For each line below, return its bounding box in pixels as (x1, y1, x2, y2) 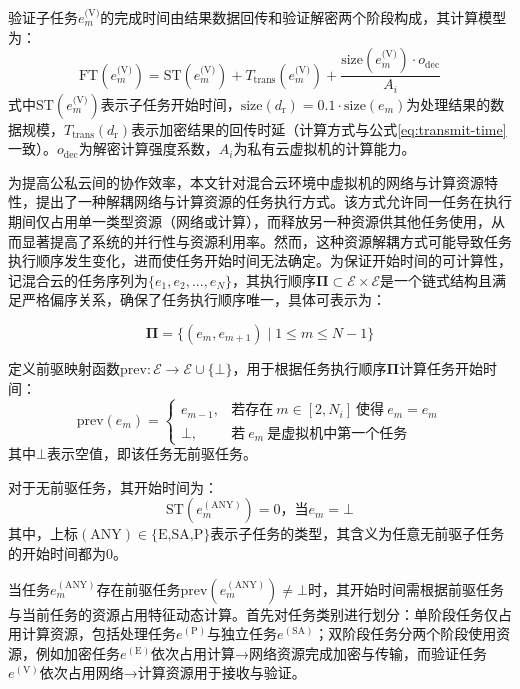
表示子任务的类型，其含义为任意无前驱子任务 (210, 523, 505, 544)
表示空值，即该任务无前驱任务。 (46, 443, 257, 464)
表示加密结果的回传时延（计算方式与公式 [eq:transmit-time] (131, 118, 507, 139)
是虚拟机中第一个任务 (267, 426, 408, 441)
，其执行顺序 (232, 269, 317, 290)
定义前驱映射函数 (8, 358, 120, 379)
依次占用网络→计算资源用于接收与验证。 (39, 662, 306, 683)
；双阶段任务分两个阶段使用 (314, 623, 497, 644)
